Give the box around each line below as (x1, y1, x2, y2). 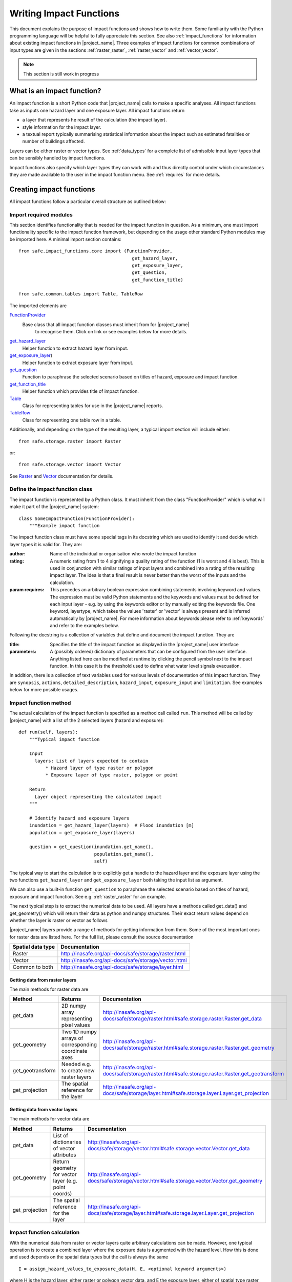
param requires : (9, 587, 45, 593)
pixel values (61, 1021, 90, 1029)
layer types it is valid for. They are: (9, 541, 82, 547)
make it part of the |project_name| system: (9, 504, 99, 510)
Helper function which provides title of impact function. (22, 388, 139, 394)
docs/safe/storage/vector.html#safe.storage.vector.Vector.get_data (88, 1145, 250, 1152)
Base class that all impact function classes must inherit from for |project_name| (22, 321, 190, 328)
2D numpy (61, 1003, 87, 1010)
